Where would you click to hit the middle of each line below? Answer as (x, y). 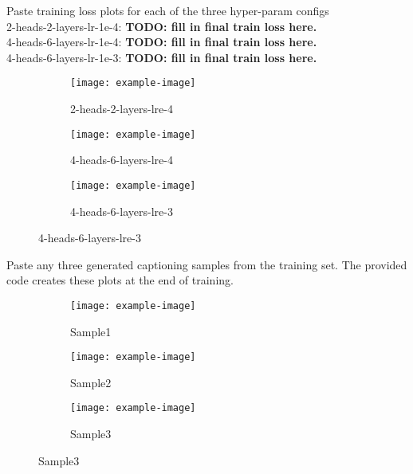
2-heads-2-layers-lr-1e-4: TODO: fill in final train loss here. (162, 26)
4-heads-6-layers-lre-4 (122, 160)
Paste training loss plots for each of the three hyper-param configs (168, 10)
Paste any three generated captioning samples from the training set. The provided (207, 264)
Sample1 (91, 331)
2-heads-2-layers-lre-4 (122, 109)
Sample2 (91, 382)
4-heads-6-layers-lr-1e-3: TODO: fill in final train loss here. (162, 57)
